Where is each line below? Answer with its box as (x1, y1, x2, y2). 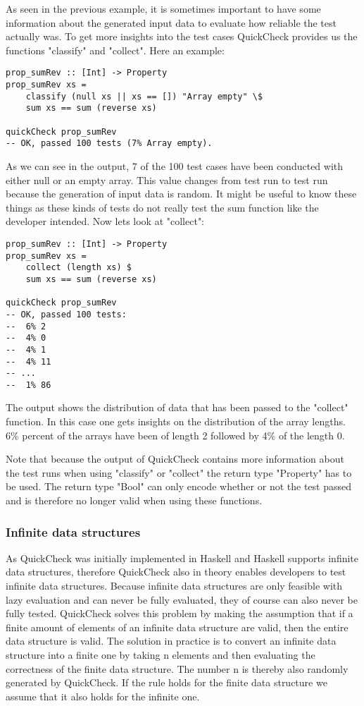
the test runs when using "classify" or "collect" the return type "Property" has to (6, 465, 352, 480)
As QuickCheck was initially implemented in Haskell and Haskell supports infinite (6, 550, 359, 565)
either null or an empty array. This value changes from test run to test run (6, 172, 328, 187)
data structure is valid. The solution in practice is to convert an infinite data (6, 633, 337, 648)
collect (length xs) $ (25, 262, 132, 273)
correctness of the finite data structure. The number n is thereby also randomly (6, 661, 349, 676)
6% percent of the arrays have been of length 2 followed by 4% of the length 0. (6, 427, 345, 442)
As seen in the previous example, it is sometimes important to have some (6, 1, 321, 16)
